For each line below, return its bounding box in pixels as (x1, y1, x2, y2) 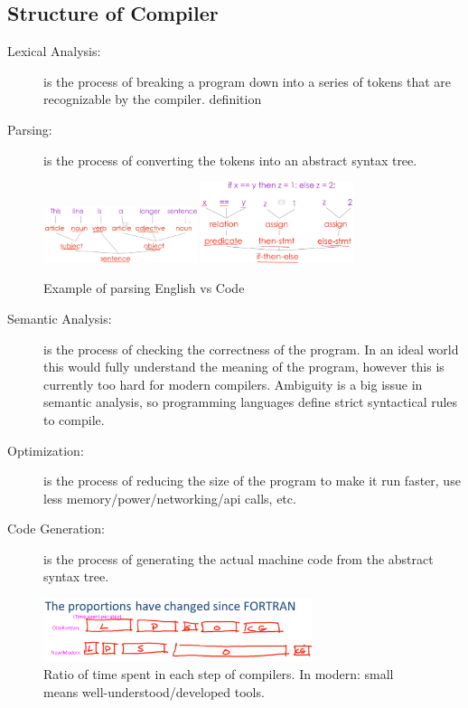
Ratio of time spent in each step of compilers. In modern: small (43, 664, 394, 683)
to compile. (43, 410, 105, 429)
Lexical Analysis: (7, 42, 101, 61)
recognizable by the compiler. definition (43, 90, 262, 109)
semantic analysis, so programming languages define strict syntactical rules (43, 392, 458, 411)
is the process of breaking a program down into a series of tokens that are (43, 71, 451, 90)
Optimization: (7, 440, 84, 459)
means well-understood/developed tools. (43, 682, 265, 701)
